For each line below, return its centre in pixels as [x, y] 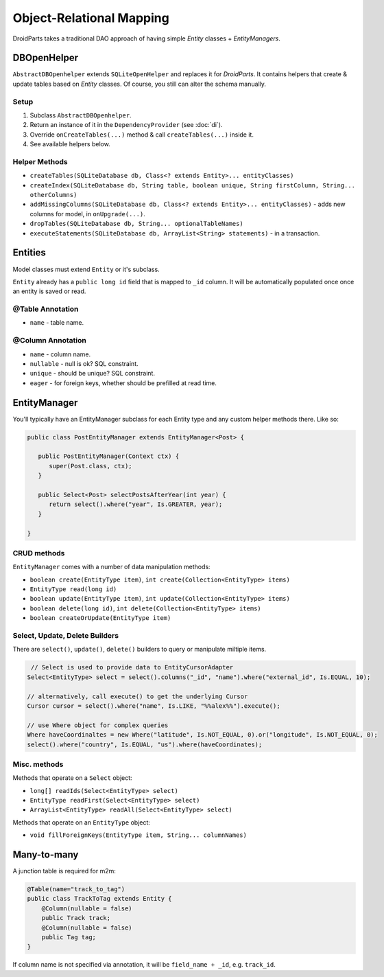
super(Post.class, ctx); [91, 466]
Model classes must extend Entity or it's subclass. [86, 269]
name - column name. [60, 354]
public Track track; [76, 918]
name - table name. [57, 323]
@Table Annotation [46, 309]
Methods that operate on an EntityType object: [82, 822]
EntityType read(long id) [73, 589]
